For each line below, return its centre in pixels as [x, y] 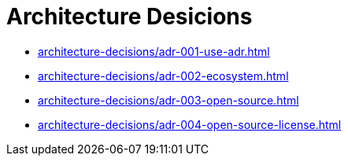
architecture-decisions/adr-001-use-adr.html [154, 51]
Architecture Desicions [130, 17]
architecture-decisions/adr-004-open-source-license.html [190, 124]
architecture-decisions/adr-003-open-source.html [168, 100]
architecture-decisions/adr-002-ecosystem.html [163, 75]
